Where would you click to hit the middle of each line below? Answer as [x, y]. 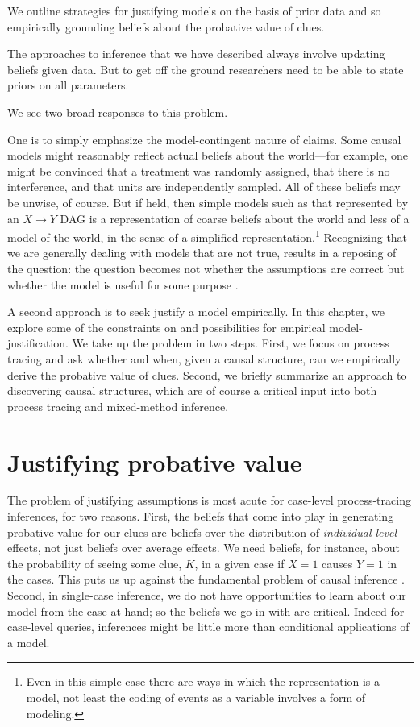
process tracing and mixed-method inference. [118, 406]
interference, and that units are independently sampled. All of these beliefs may [204, 187]
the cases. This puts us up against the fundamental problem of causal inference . [206, 579]
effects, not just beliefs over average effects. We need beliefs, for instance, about [204, 548]
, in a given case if [239, 563]
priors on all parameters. [68, 85]
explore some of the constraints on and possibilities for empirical [166, 327]
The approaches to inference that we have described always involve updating [196, 54]
